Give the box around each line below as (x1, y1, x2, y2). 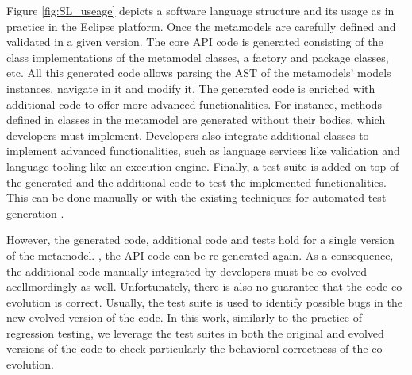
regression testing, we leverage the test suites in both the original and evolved (6, 324, 384, 341)
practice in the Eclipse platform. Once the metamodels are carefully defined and (6, 17, 396, 34)
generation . (6, 204, 64, 221)
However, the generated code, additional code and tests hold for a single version (6, 231, 395, 248)
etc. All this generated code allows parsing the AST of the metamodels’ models (6, 64, 391, 81)
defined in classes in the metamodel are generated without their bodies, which (6, 111, 386, 128)
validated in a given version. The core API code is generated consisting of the (6, 33, 383, 50)
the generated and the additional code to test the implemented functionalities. (6, 173, 387, 190)
